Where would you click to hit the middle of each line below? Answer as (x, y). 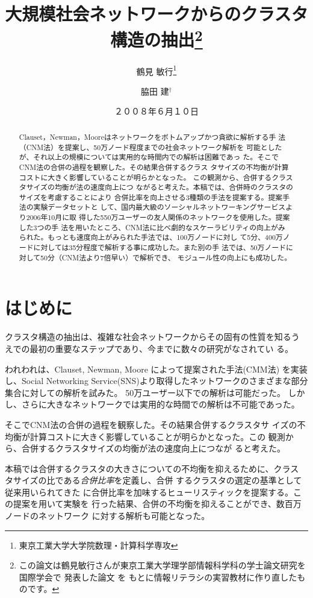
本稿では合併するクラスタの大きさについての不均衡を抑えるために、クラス (152, 468)
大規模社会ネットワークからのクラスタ (156, 14)
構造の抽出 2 (156, 38)
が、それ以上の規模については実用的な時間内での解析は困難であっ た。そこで (149, 157)
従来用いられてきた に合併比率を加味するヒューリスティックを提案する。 (149, 492)
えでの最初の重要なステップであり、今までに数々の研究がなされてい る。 (149, 348)
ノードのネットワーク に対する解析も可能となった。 (107, 516)
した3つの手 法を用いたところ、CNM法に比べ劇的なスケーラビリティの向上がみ (152, 227)
